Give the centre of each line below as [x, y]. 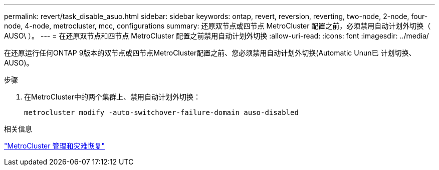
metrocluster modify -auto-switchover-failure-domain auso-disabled [161, 112]
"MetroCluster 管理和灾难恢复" [54, 146]
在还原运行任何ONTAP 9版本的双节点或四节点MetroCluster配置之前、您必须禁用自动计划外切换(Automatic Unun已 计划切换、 [210, 53]
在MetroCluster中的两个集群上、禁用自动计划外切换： [112, 97]
